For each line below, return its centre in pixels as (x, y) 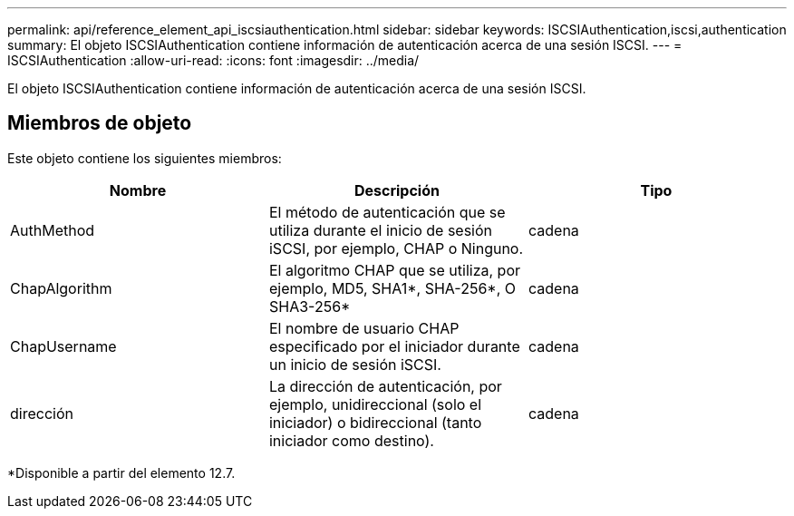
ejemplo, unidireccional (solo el (375, 404)
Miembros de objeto (100, 123)
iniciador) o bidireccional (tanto (375, 422)
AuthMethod (53, 230)
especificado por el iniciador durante (394, 346)
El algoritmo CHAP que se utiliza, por (394, 270)
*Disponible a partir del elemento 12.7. (121, 472)
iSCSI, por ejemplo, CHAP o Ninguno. (396, 248)
